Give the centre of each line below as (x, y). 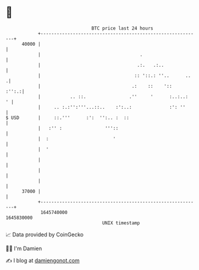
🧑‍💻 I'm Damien (24, 248)
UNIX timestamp (121, 223)
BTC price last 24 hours (122, 28)
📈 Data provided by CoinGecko (45, 235)
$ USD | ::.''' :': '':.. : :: (67, 118)
